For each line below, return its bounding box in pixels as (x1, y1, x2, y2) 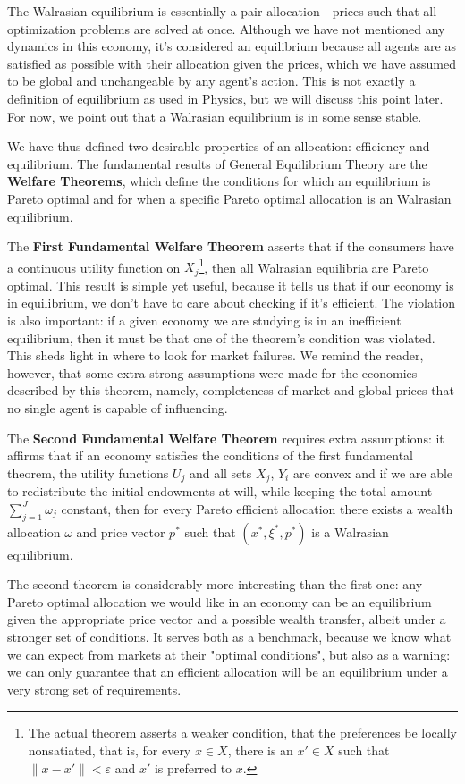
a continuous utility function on (7, 257, 181, 276)
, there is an (227, 740, 293, 759)
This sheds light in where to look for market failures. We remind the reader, (7, 346, 424, 365)
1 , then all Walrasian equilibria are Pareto (199, 255, 429, 276)
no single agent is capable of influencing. (7, 398, 228, 417)
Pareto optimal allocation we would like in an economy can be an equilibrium (7, 592, 432, 611)
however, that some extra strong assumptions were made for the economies (7, 363, 418, 382)
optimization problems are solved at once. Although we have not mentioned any (7, 19, 445, 38)
